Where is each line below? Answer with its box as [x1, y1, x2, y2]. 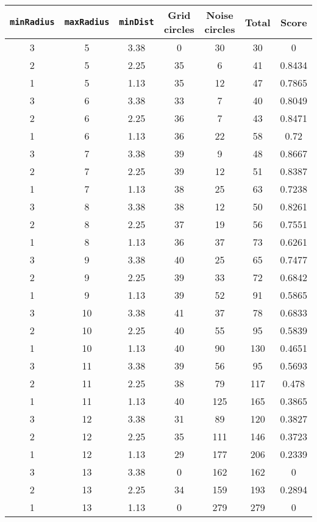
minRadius [10, 17, 55, 27]
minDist [119, 17, 154, 27]
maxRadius [64, 17, 110, 27]
